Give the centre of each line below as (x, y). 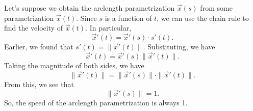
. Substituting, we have (179, 46)
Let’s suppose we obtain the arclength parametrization (90, 8)
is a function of (128, 18)
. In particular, (108, 28)
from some (216, 8)
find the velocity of (34, 28)
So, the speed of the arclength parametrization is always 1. (96, 103)
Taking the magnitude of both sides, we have (74, 65)
